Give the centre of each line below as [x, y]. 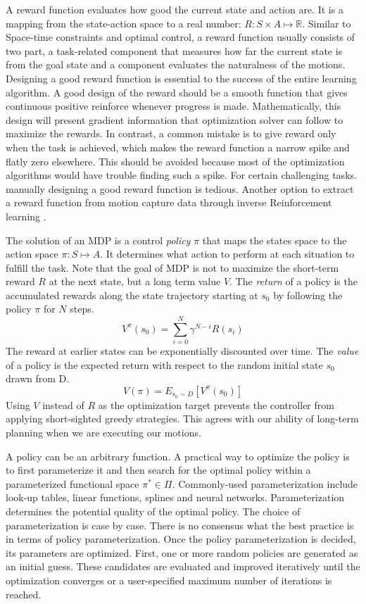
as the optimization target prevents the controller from [216, 404]
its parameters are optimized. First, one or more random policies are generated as [182, 552]
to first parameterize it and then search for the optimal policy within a [158, 470]
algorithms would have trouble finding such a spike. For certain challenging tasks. [181, 175]
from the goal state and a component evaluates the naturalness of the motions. [176, 64]
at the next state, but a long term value [135, 281]
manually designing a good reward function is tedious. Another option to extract [180, 188]
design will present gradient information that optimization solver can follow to [175, 119]
